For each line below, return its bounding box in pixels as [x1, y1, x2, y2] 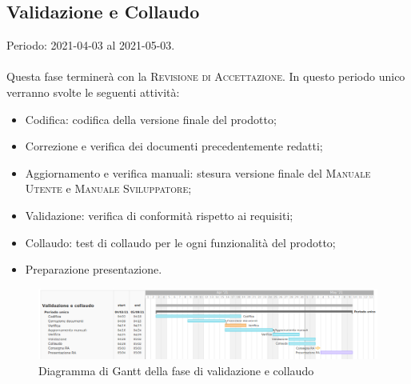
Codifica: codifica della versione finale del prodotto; [25, 110, 277, 127]
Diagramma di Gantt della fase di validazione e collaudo [38, 362, 314, 378]
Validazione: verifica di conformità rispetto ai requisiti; [25, 206, 293, 223]
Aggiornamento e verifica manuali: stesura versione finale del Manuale [25, 164, 371, 181]
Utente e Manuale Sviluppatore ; [25, 180, 192, 197]
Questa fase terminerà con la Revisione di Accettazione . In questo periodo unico [6, 68, 405, 85]
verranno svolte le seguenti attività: [6, 83, 180, 100]
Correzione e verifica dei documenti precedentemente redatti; [25, 138, 323, 154]
